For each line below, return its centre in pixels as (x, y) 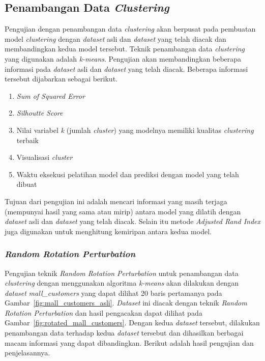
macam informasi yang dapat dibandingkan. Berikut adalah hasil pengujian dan (129, 342)
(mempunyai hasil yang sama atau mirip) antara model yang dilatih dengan (123, 211)
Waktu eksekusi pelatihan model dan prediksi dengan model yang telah (128, 174)
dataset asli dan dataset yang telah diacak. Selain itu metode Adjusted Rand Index (133, 221)
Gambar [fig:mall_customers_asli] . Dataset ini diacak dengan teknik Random (126, 303)
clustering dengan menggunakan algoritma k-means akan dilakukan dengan (122, 283)
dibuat (27, 184)
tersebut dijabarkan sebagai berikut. (61, 79)
